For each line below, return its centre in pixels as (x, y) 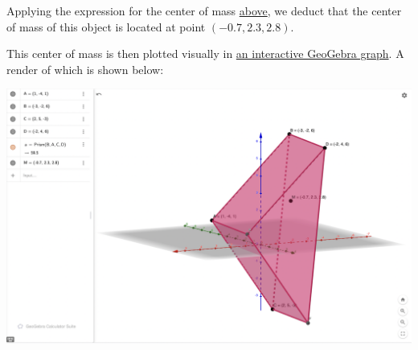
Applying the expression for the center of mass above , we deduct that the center (204, 10)
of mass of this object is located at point (106, 26)
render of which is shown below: (85, 69)
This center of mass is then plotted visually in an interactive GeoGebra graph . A (205, 54)
